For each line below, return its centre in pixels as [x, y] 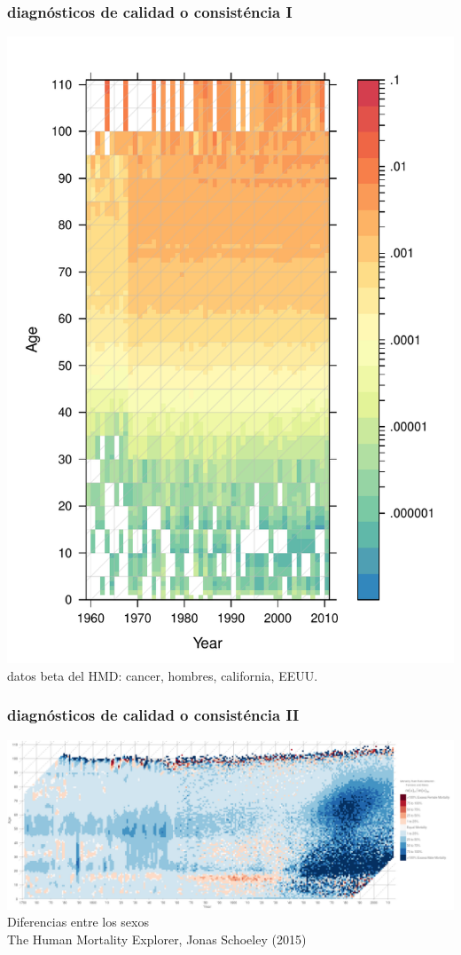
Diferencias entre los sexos [78, 922]
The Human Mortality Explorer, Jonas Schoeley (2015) [157, 939]
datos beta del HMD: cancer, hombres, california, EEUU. [163, 675]
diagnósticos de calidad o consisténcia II [153, 715]
